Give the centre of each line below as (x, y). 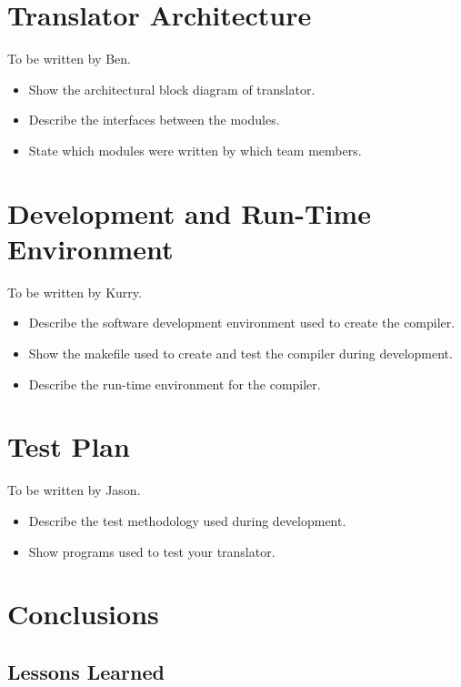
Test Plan (69, 446)
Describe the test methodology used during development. (187, 520)
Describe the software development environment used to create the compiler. (242, 323)
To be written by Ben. (69, 59)
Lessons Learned (86, 671)
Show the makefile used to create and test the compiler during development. (241, 353)
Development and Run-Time (189, 212)
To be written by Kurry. (75, 292)
